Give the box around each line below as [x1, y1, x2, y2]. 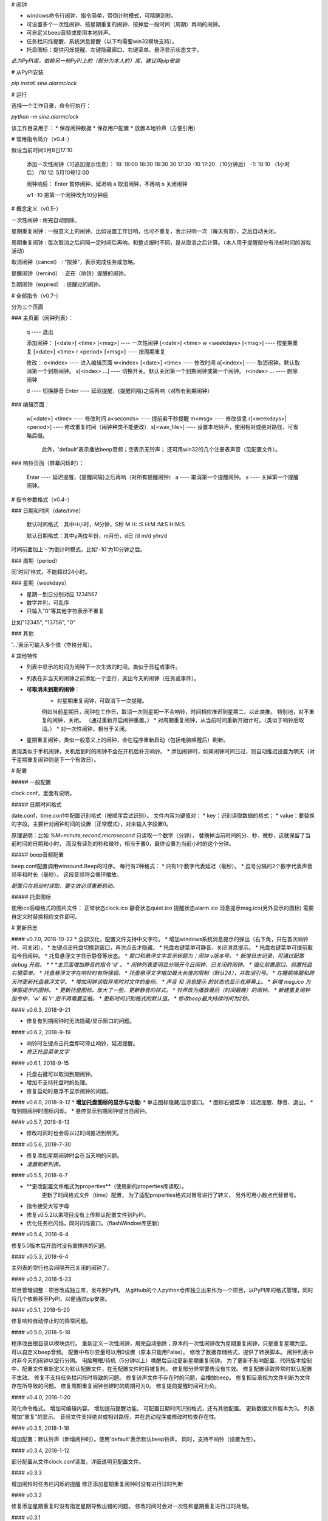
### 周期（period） [11, 557, 61, 564]
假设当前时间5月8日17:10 [11, 147, 73, 154]
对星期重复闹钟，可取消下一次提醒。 [56, 697, 148, 704]
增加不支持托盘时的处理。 [26, 1079, 91, 1086]
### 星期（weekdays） [11, 579, 70, 586]
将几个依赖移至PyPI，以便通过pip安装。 [11, 1295, 111, 1302]
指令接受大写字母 [26, 1202, 69, 1210]
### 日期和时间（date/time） [11, 507, 84, 514]
